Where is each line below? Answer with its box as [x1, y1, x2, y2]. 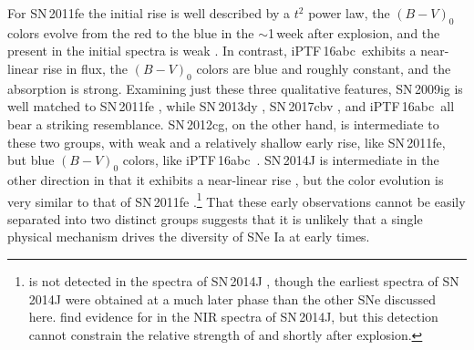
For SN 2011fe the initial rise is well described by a [7, 4, 291, 22]
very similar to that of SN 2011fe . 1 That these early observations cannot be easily [7, 189, 466, 211]
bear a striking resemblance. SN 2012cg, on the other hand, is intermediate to [7, 114, 439, 133]
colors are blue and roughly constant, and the [196, 58, 451, 77]
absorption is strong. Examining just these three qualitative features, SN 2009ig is [7, 78, 463, 98]
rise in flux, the [42, 58, 129, 77]
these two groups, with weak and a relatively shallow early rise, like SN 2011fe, [7, 132, 446, 151]
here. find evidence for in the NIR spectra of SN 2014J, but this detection [28, 307, 438, 326]
